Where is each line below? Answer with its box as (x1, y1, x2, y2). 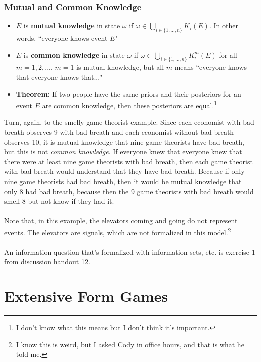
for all (219, 49, 237, 60)
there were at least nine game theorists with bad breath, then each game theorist (4, 156, 253, 166)
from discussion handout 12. (4, 256, 90, 267)
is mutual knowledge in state (23, 20, 120, 31)
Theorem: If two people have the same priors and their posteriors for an (16, 88, 241, 99)
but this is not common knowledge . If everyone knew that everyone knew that (4, 146, 242, 157)
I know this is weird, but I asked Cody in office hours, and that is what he (16, 339, 244, 349)
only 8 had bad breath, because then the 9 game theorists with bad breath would (4, 186, 254, 196)
